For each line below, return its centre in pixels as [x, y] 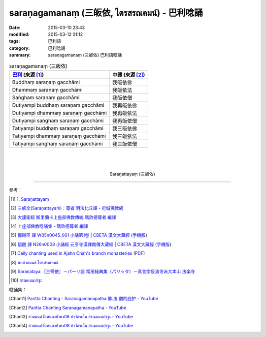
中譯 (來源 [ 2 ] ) [129, 75]
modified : [19, 34]
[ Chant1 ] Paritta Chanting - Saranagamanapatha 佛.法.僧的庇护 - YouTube [84, 299]
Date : [15, 28]
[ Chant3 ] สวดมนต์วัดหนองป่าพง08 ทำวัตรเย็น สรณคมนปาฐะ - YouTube [71, 316]
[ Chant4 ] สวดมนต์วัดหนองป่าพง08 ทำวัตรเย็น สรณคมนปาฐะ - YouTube [71, 326]
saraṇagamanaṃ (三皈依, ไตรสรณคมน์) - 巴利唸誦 [106, 13]
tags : [15, 41]
